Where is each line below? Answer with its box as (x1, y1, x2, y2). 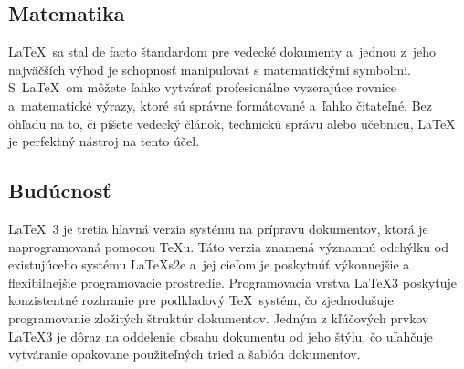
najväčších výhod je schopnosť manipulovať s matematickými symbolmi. (8, 59, 411, 79)
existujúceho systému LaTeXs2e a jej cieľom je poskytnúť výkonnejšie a (8, 255, 410, 274)
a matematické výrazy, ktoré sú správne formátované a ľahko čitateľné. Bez (8, 95, 433, 114)
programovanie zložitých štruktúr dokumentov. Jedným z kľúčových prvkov (8, 308, 429, 327)
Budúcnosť (8, 176, 111, 205)
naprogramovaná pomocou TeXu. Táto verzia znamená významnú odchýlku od (8, 237, 448, 256)
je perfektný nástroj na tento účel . (8, 132, 200, 151)
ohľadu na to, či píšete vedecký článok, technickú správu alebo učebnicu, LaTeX (8, 113, 456, 132)
